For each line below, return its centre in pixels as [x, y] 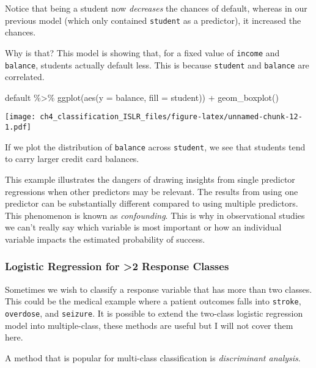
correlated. [25, 77]
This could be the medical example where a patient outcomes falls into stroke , [153, 301]
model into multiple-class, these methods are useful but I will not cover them [149, 325]
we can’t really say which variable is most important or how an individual [143, 227]
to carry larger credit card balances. [72, 159]
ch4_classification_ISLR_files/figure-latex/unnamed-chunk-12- [171, 117]
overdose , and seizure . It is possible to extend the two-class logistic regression [154, 313]
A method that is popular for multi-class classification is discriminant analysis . [153, 357]
